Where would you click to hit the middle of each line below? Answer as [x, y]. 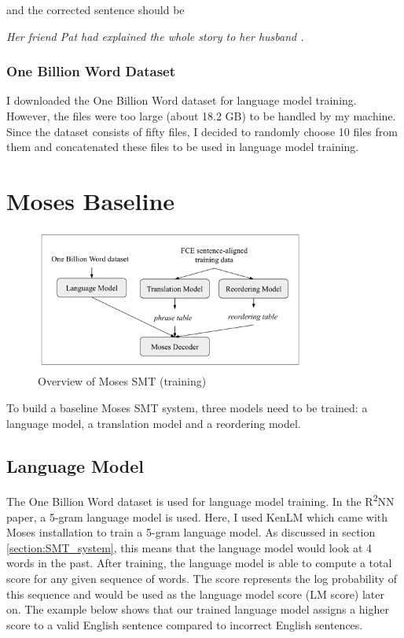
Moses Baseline [91, 200]
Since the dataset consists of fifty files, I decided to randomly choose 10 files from [202, 131]
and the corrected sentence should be [95, 9]
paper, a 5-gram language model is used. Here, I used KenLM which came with [197, 516]
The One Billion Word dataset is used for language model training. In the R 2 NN [200, 500]
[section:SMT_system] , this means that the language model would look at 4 [189, 547]
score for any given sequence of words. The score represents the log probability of [202, 578]
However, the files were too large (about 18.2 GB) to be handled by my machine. [201, 116]
